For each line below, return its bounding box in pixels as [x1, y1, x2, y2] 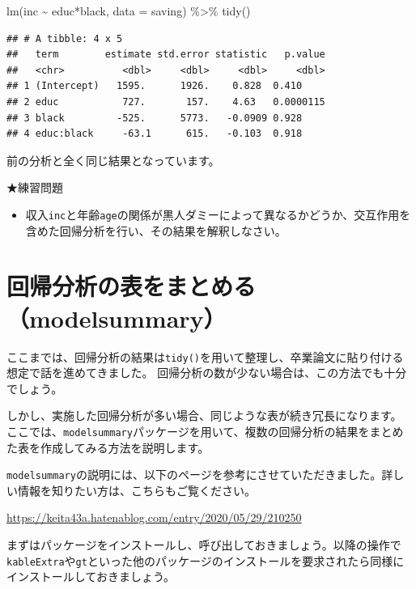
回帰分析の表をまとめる [6, 269, 257, 303]
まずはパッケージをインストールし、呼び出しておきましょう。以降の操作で [6, 536, 401, 553]
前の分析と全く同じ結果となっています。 [6, 151, 220, 168]
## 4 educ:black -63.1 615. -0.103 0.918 [6, 128, 303, 140]
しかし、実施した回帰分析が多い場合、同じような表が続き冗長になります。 [6, 407, 402, 424]
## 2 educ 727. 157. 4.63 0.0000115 [6, 95, 325, 108]
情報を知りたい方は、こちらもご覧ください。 [17, 481, 256, 498]
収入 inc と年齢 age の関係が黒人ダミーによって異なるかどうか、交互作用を [25, 206, 411, 222]
